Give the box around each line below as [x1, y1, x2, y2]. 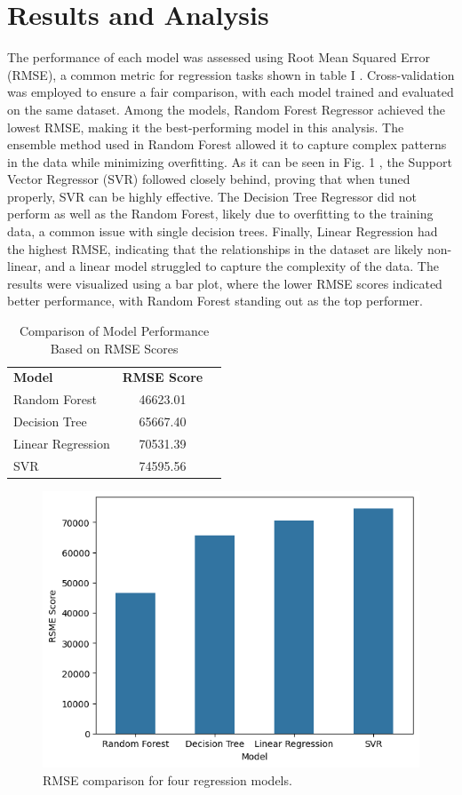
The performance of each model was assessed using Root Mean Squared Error [7, 48, 430, 67]
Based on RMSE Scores [50, 338, 179, 357]
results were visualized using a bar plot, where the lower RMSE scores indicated [7, 274, 442, 292]
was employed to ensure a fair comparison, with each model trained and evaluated [7, 83, 454, 101]
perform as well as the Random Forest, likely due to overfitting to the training [7, 204, 434, 223]
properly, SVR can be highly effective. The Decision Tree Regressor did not [7, 187, 418, 205]
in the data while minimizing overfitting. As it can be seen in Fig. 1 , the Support [7, 152, 452, 171]
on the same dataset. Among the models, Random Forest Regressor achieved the [7, 99, 446, 118]
